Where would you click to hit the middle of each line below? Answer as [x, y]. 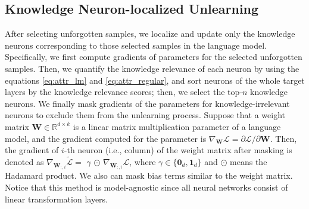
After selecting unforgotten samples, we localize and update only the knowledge [150, 34]
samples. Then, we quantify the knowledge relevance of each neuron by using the [152, 68]
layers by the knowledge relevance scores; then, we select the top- [124, 92]
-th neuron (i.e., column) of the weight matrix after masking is [178, 150]
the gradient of [32, 150]
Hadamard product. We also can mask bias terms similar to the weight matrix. [149, 175]
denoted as [24, 161]
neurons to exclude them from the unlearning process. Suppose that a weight [145, 115]
